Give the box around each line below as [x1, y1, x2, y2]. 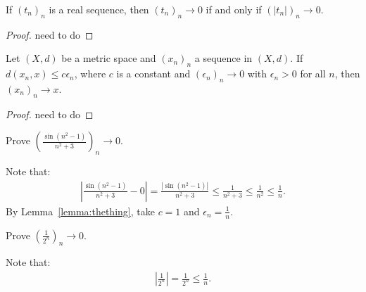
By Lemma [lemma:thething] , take [6, 203, 155, 218]
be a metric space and [61, 51, 156, 65]
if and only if [206, 2, 262, 16]
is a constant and [116, 66, 191, 81]
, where [74, 66, 106, 81]
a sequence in [194, 51, 253, 65]
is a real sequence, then [49, 2, 149, 16]
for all [300, 66, 326, 81]
